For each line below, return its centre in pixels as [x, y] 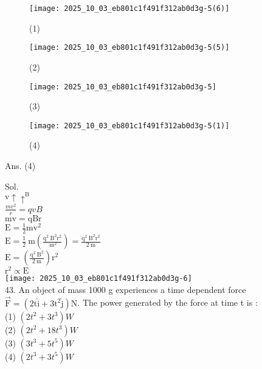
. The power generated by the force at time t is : [167, 302]
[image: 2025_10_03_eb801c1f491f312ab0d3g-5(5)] [129, 48]
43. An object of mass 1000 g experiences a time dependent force [126, 289]
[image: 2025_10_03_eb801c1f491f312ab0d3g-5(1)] [129, 126]
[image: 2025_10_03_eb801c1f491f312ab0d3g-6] [98, 279]
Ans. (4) [20, 165]
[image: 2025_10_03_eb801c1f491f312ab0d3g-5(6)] [129, 9]
